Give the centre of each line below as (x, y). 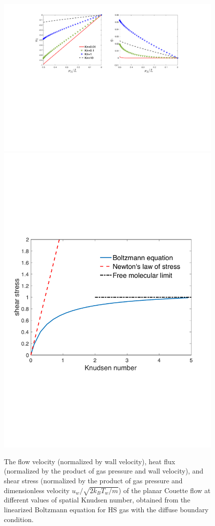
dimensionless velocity (37, 490)
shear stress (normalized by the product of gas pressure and (93, 480)
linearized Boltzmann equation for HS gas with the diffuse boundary (106, 509)
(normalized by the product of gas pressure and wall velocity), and (104, 471)
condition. (19, 519)
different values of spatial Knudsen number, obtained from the (97, 500)
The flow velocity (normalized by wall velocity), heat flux (90, 461)
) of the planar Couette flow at (164, 490)
